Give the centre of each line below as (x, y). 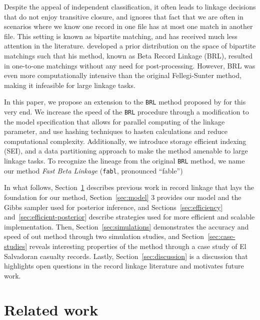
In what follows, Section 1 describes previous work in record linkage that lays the (129, 187)
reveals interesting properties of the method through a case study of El (138, 246)
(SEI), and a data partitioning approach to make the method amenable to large (126, 151)
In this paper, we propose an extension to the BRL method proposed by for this (125, 102)
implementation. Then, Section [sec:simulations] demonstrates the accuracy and (126, 226)
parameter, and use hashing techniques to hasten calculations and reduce (116, 131)
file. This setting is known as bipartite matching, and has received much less (121, 36)
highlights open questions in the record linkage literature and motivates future (124, 266)
